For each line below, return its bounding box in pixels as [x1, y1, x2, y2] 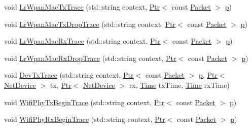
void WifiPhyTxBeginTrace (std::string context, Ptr [4, 97, 165, 107]
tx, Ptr [50, 79, 71, 90]
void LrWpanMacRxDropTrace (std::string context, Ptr [4, 52, 176, 63]
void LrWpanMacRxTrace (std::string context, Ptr [4, 36, 161, 46]
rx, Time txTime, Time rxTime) [129, 79, 230, 90]
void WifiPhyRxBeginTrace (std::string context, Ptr [4, 114, 165, 124]
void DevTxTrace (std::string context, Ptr [4, 70, 134, 80]
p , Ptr [199, 70, 218, 80]
